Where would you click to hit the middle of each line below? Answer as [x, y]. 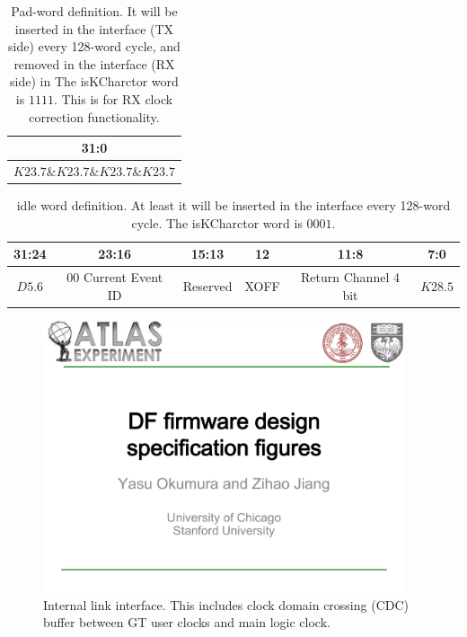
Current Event [123, 277]
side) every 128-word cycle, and [94, 46]
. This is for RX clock [113, 98]
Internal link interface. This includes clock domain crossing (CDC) [226, 604]
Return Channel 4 [350, 277]
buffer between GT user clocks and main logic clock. [187, 622]
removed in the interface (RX [94, 63]
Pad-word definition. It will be [94, 11]
